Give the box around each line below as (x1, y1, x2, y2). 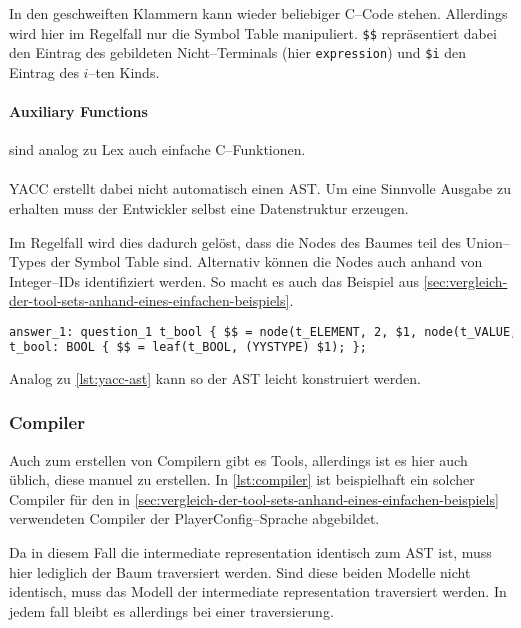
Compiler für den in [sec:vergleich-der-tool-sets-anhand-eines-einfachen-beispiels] (9, 488, 499, 509)
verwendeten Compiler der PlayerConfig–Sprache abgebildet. (9, 508, 380, 529)
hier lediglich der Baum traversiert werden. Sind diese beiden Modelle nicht (9, 561, 471, 582)
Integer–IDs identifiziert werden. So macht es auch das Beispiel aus (9, 270, 419, 291)
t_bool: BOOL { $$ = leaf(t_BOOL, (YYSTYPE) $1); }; (9, 339, 367, 354)
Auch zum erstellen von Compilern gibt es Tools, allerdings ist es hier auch (9, 449, 468, 470)
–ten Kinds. (88, 61, 160, 82)
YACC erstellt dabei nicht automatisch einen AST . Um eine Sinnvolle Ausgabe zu (9, 178, 511, 199)
